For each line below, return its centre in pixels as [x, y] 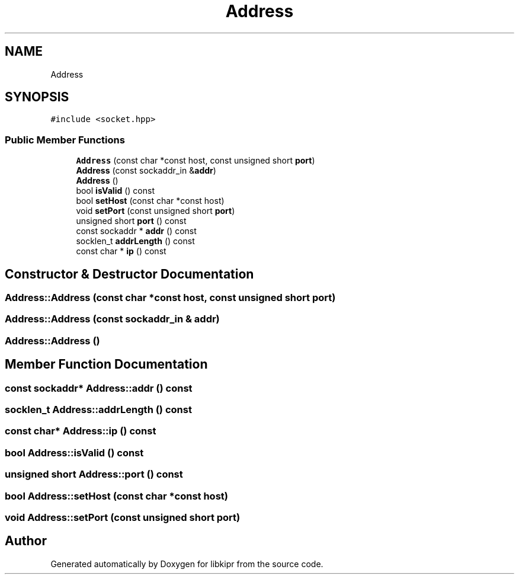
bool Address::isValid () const [74, 452]
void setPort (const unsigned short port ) [156, 211]
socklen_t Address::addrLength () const [98, 410]
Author [26, 541]
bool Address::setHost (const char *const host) [116, 496]
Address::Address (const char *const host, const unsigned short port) [170, 298]
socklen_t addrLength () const [135, 241]
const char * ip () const [121, 251]
